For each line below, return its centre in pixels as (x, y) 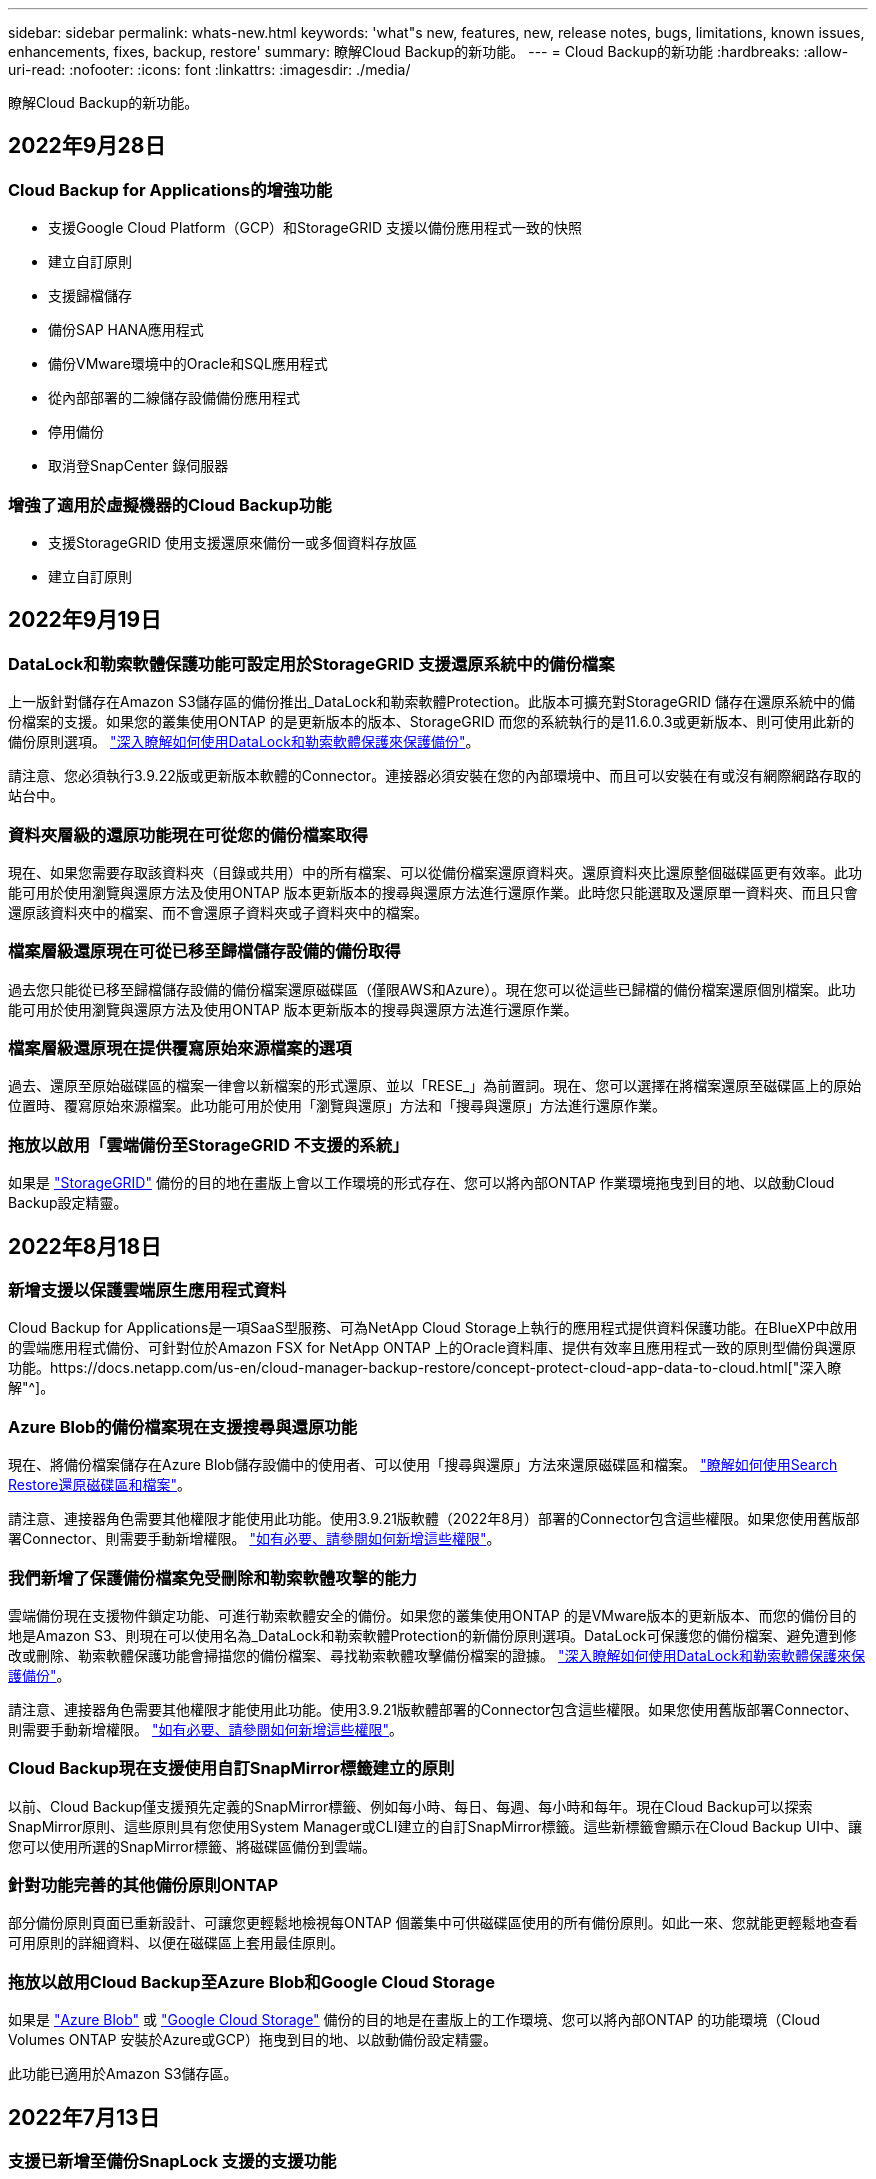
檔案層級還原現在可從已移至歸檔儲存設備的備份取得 (204, 951)
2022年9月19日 (85, 620)
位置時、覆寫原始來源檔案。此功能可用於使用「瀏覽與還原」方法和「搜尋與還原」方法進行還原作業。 (337, 1106)
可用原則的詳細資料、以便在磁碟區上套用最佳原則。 (176, 1943)
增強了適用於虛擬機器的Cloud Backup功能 (170, 504)
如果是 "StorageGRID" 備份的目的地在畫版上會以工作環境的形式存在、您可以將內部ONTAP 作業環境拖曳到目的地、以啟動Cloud (421, 1183)
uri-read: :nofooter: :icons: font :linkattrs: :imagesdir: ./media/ (209, 69)
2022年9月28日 (87, 146)
